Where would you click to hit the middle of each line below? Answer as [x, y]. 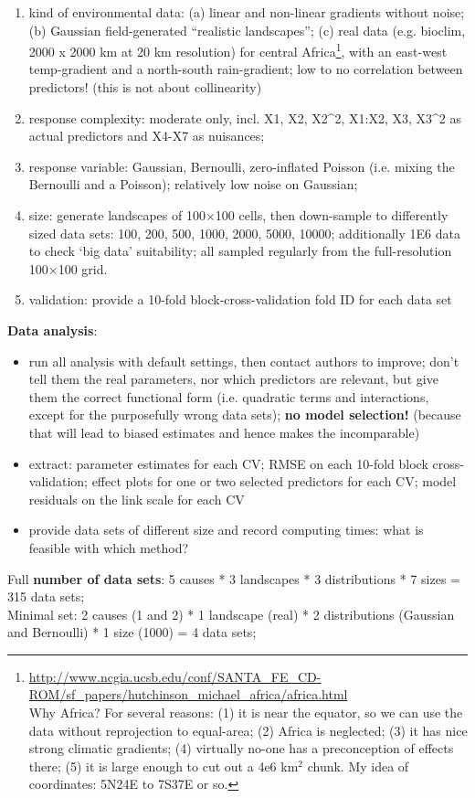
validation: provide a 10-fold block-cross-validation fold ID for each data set [240, 299]
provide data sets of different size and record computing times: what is [226, 530]
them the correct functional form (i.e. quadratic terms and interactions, [229, 396]
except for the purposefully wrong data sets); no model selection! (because [245, 415]
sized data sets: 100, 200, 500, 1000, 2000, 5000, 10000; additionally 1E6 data [244, 233]
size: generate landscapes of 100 [117, 215]
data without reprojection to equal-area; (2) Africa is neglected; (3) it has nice [248, 730]
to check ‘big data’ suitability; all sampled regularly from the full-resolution [240, 251]
